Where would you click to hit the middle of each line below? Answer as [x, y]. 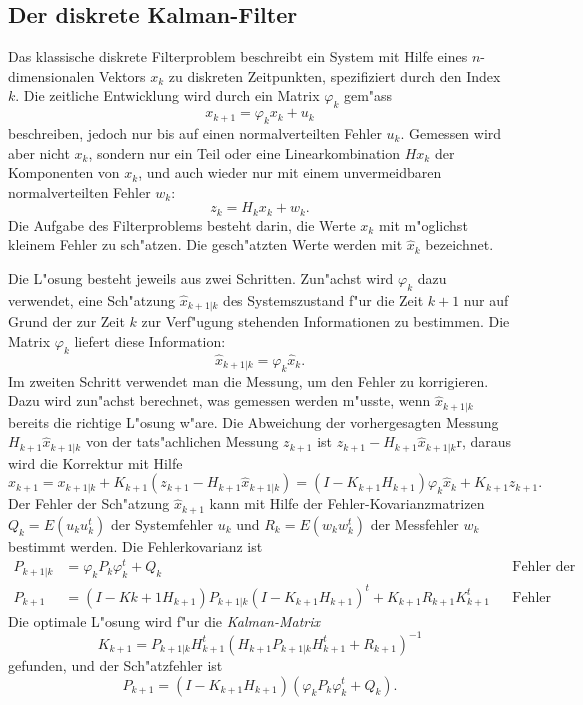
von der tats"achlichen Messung [182, 441]
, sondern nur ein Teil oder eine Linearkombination [244, 152]
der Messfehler [414, 523]
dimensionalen [51, 75]
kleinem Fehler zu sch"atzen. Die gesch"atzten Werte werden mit [205, 244]
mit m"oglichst [423, 224]
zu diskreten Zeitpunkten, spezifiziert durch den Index [334, 75]
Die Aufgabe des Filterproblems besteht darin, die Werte [182, 224]
